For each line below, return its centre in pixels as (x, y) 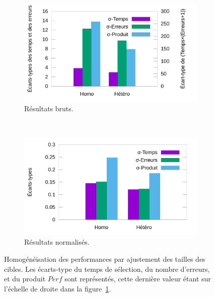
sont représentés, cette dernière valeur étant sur (138, 279)
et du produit (25, 279)
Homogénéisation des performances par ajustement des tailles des (105, 258)
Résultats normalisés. (57, 242)
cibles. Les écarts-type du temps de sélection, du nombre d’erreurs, (107, 269)
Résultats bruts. (49, 108)
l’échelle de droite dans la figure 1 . (58, 288)
